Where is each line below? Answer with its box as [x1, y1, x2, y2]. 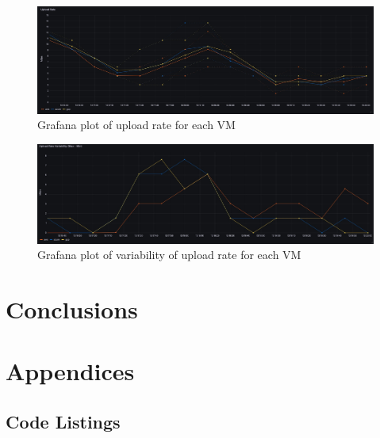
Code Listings [6, 409, 121, 434]
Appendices [6, 355, 135, 387]
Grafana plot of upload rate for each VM [37, 116, 236, 133]
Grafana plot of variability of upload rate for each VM [37, 246, 301, 263]
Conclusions [6, 293, 138, 326]
